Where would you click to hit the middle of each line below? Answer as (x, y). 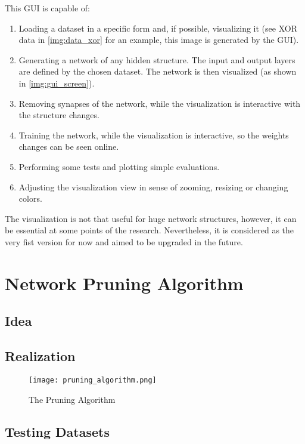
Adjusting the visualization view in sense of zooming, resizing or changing (153, 186)
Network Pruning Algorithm (124, 283)
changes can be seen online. (69, 147)
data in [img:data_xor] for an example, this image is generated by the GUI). (159, 40)
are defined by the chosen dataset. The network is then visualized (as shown (158, 71)
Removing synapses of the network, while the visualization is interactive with (160, 103)
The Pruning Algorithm (72, 399)
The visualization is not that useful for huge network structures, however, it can (151, 218)
